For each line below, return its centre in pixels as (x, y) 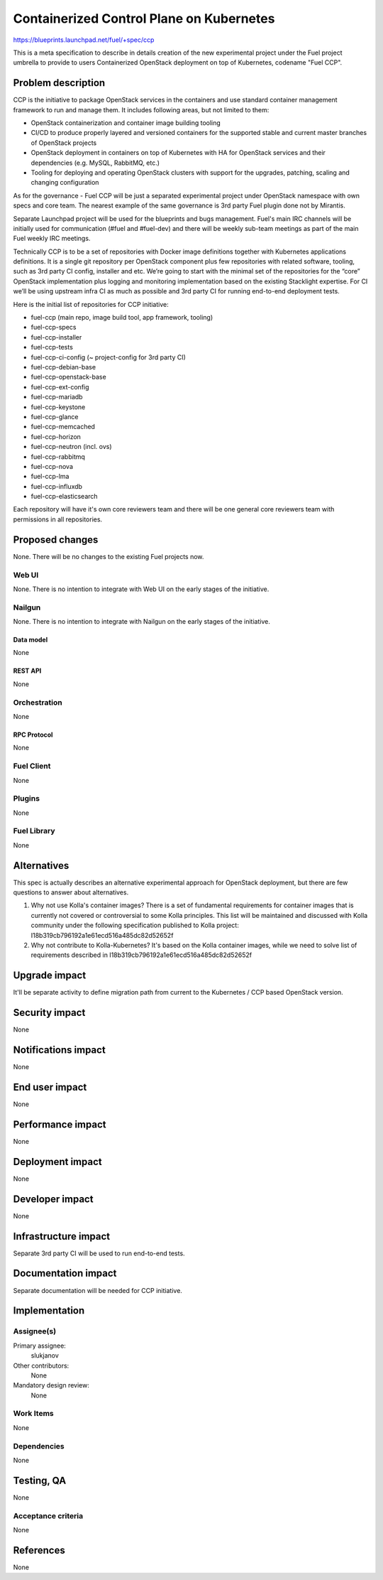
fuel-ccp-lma (50, 477)
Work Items (33, 1414)
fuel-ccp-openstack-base (68, 377)
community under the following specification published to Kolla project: (135, 925)
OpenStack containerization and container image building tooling (126, 123)
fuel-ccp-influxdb (57, 486)
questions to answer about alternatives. (71, 892)
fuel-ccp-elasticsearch (65, 497)
